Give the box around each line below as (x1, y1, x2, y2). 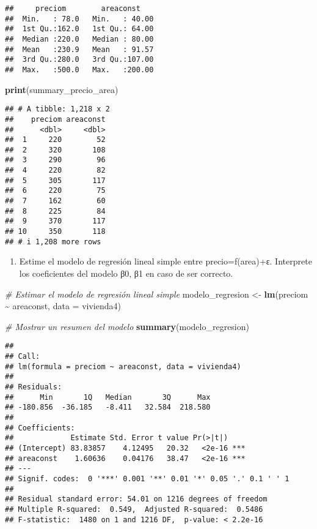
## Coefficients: (5, 423, 75, 432)
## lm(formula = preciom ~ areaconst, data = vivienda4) (5, 362, 241, 371)
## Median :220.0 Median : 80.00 (5, 34, 154, 43)
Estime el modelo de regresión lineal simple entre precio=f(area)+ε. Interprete (19, 255, 312, 268)
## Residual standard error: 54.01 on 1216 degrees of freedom (5, 495, 268, 504)
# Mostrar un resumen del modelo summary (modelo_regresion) (5, 320, 249, 332)
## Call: (5, 352, 40, 361)
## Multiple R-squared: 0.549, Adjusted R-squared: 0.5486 (5, 505, 263, 514)
